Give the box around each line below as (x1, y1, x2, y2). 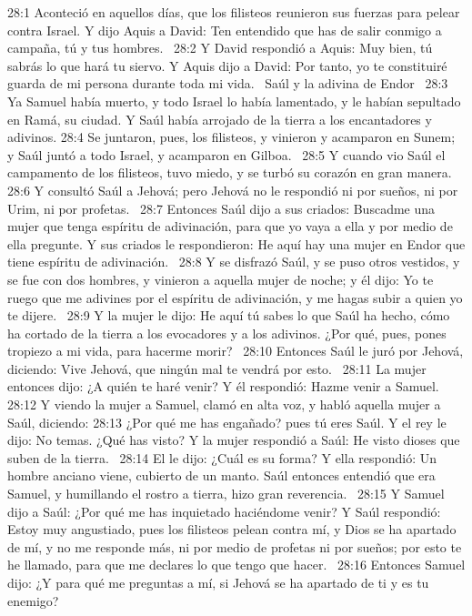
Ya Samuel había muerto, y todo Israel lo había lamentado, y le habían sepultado (7, 91, 461, 110)
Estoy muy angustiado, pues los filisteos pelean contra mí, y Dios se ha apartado (7, 520, 457, 539)
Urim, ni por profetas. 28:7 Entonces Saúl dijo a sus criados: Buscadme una (7, 198, 436, 217)
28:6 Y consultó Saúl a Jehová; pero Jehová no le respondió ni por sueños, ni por (7, 180, 458, 199)
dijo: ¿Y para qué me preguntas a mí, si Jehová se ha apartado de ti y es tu (7, 573, 429, 591)
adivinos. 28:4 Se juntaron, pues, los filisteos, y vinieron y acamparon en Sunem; (7, 127, 456, 146)
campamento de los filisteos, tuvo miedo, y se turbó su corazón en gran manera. (7, 163, 452, 182)
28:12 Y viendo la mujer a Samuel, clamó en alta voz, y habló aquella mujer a (7, 395, 441, 414)
